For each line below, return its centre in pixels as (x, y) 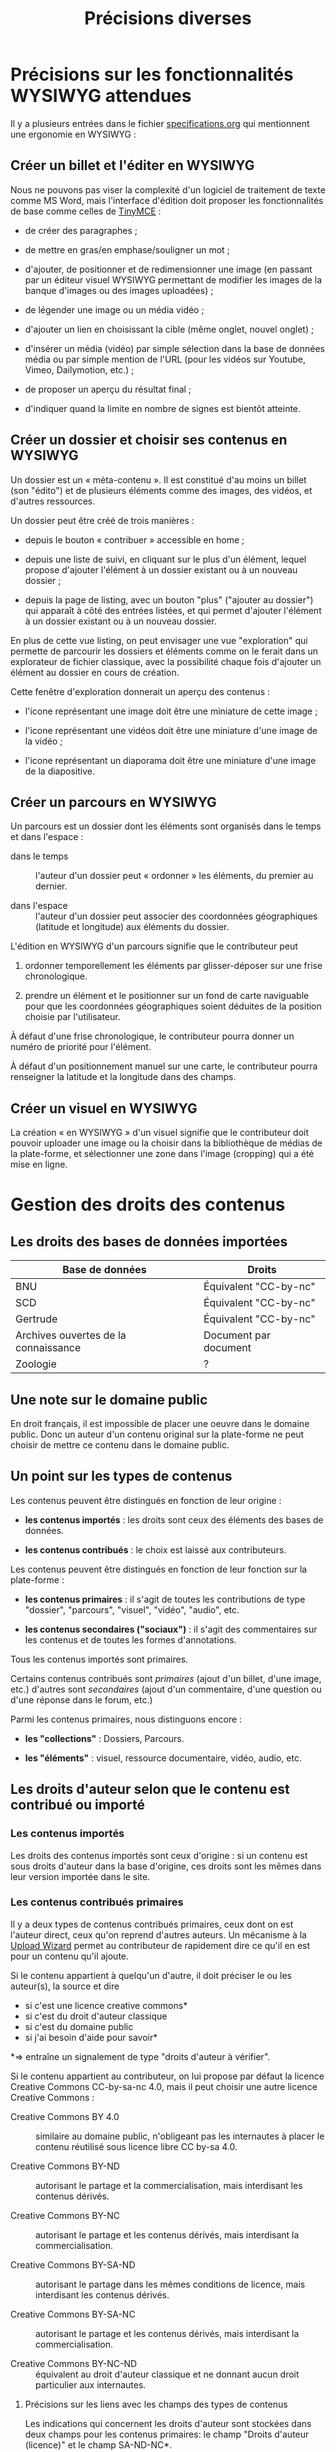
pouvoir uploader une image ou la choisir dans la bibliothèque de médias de (166, 1143)
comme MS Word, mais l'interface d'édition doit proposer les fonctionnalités (167, 200)
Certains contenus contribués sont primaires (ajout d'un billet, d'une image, (166, 1678)
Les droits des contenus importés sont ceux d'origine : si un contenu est (159, 1855)
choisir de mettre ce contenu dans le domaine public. (120, 1445)
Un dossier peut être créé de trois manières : (102, 520)
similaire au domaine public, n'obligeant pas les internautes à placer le (180, 2136)
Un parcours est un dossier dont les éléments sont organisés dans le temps (166, 826)
